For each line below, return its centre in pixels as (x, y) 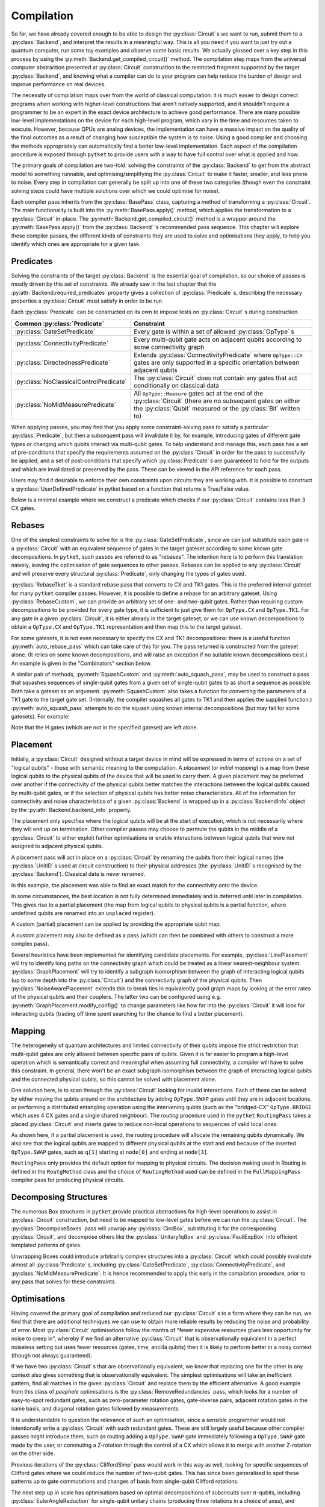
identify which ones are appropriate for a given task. (76, 244)
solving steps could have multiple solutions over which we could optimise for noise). (116, 190)
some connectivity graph (169, 347)
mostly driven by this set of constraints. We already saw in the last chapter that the (114, 284)
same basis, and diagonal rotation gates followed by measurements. (96, 1409)
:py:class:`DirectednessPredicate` (63, 362)
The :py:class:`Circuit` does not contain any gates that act (215, 378)
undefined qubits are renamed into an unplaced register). (83, 913)
